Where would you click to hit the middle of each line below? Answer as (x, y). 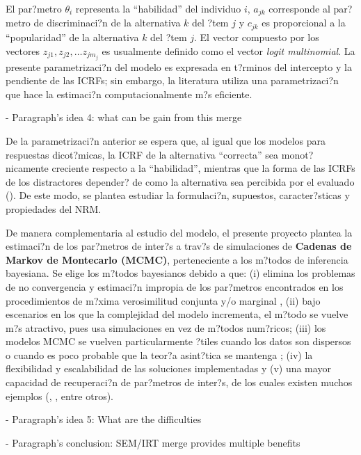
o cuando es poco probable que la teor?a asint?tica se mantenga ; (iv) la (159, 354)
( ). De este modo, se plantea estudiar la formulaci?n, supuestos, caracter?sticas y (178, 195)
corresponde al (299, 8)
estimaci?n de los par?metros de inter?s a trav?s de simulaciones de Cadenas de (179, 246)
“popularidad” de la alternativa (72, 37)
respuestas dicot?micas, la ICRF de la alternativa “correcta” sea (142, 154)
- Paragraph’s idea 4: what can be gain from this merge (124, 117)
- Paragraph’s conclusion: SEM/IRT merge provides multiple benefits (153, 442)
